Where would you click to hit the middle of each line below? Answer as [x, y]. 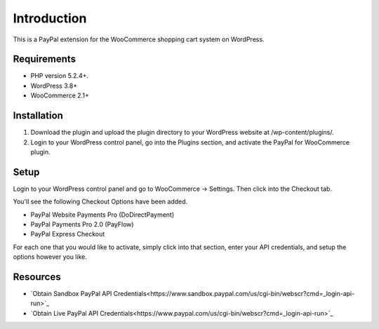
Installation [38, 116]
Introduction [50, 18]
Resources [37, 277]
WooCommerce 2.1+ [60, 95]
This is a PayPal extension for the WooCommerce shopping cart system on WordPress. [139, 39]
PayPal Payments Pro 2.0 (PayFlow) [82, 224]
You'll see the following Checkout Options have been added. [100, 202]
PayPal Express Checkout [68, 234]
